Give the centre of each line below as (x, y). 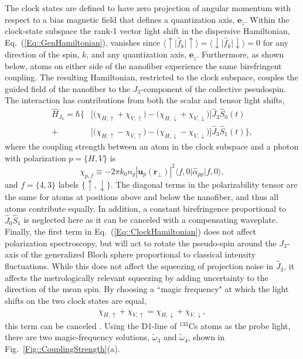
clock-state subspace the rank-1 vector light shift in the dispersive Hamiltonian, (147, 31)
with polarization (35, 158)
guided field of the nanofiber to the (67, 88)
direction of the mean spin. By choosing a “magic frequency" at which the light (147, 289)
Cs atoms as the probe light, (239, 325)
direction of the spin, (42, 54)
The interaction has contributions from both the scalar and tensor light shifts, (145, 100)
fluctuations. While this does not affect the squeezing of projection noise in (139, 266)
